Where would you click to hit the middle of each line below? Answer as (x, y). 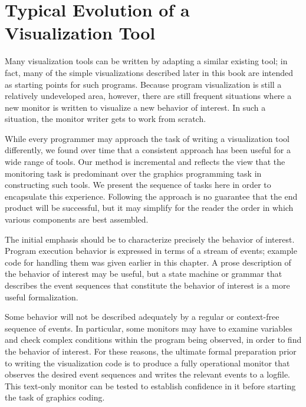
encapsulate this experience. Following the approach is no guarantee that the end (151, 196)
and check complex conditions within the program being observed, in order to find (153, 340)
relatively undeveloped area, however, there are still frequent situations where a (148, 96)
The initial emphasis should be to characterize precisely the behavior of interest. (150, 239)
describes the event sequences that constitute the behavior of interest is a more (147, 285)
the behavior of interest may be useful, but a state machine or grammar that (144, 274)
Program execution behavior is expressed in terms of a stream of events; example (151, 251)
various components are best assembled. (77, 219)
